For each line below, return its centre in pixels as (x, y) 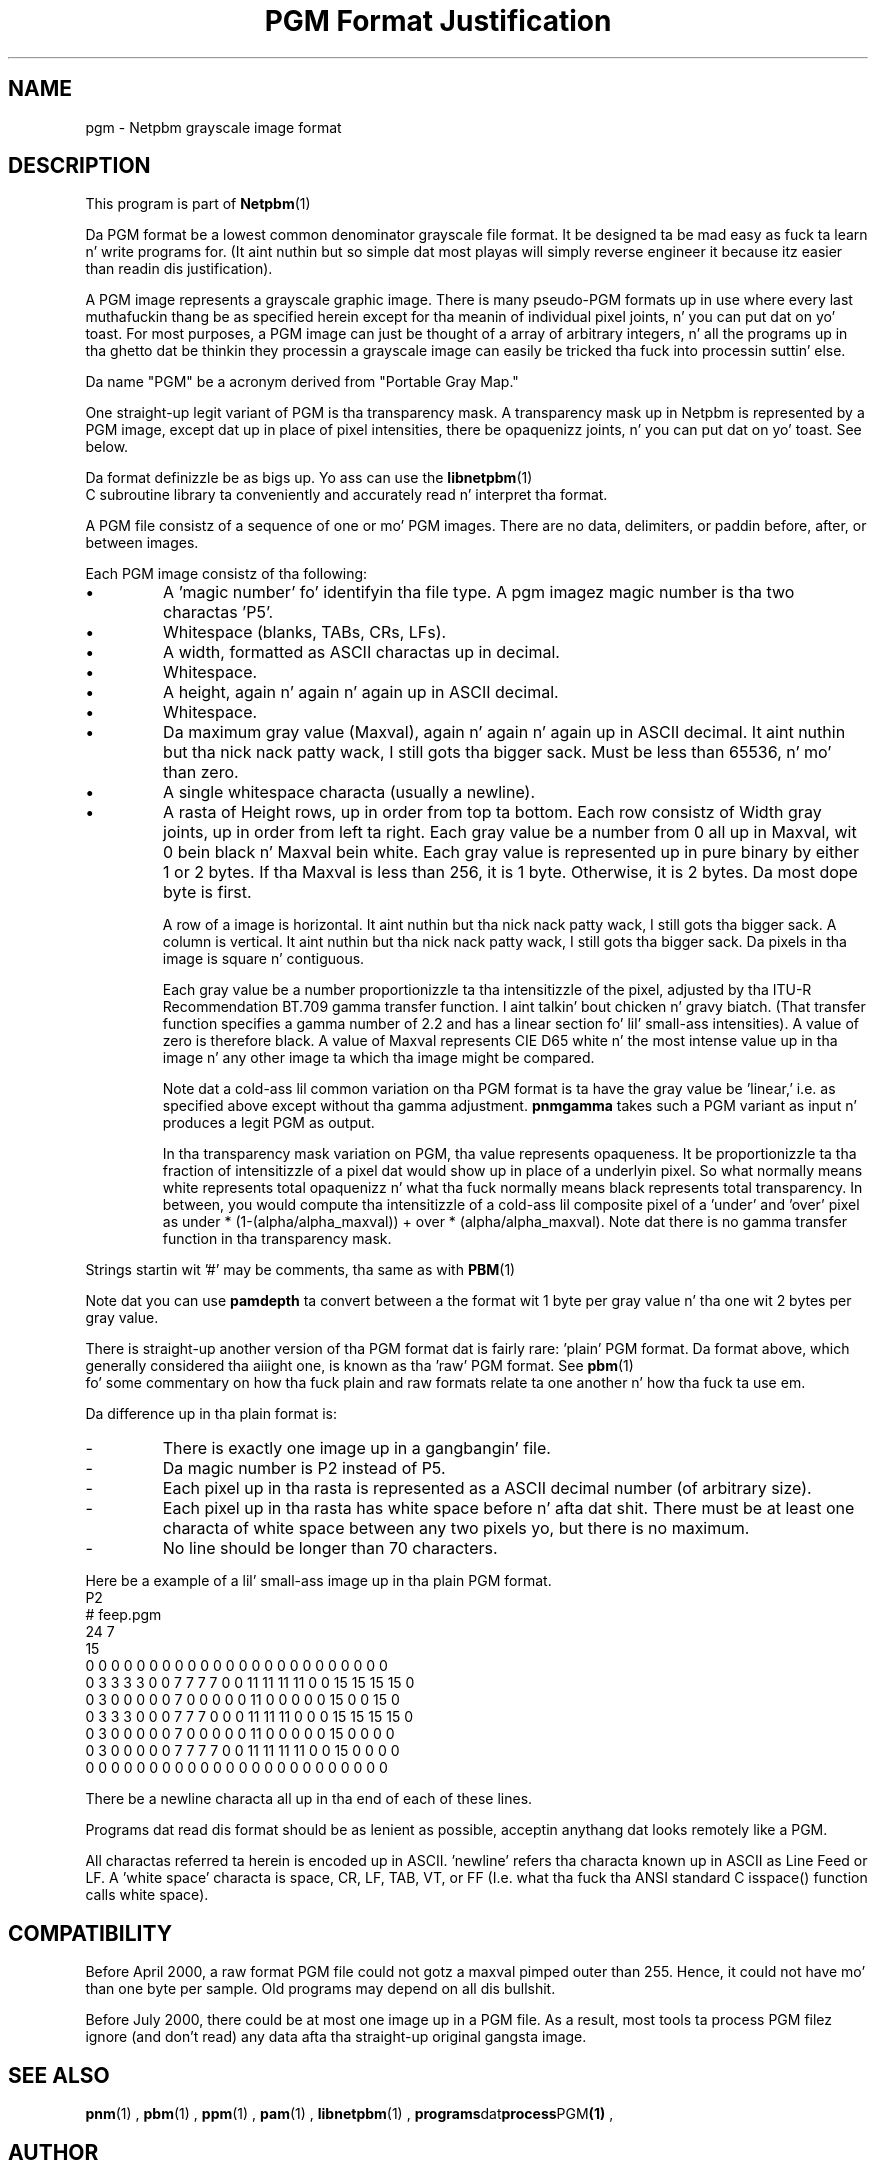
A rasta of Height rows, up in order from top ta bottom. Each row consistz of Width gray (492, 812)
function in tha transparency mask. (277, 1239)
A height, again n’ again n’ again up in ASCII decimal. (361, 692)
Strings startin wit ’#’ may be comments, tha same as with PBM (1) (300, 1270)
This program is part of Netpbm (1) (198, 204)
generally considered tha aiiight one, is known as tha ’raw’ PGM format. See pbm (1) (359, 1366)
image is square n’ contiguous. (263, 959)
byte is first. (207, 892)
